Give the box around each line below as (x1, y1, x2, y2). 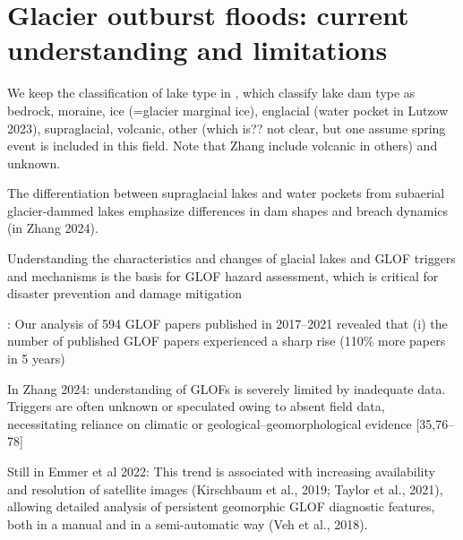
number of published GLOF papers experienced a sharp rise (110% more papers (7, 331, 446, 350)
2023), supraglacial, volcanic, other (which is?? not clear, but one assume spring (7, 118, 446, 137)
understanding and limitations (7, 31, 388, 68)
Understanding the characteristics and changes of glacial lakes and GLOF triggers (7, 249, 456, 268)
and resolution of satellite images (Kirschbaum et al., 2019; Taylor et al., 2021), (7, 479, 443, 498)
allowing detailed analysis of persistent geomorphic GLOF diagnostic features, (7, 497, 435, 516)
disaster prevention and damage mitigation (7, 284, 242, 303)
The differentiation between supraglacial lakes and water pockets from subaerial (7, 184, 445, 202)
